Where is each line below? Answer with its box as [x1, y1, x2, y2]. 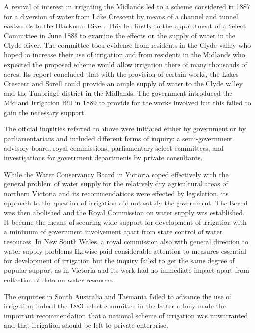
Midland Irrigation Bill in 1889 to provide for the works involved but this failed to [4, 97, 251, 107]
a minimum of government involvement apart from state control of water [4, 227, 223, 237]
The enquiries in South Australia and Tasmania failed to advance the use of [4, 291, 231, 301]
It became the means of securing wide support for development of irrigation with [4, 217, 247, 227]
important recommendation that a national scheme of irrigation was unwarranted [4, 310, 248, 320]
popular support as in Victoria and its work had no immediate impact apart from [4, 265, 249, 275]
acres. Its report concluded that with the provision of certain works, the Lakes [4, 69, 239, 79]
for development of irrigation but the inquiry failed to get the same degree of [4, 255, 235, 265]
